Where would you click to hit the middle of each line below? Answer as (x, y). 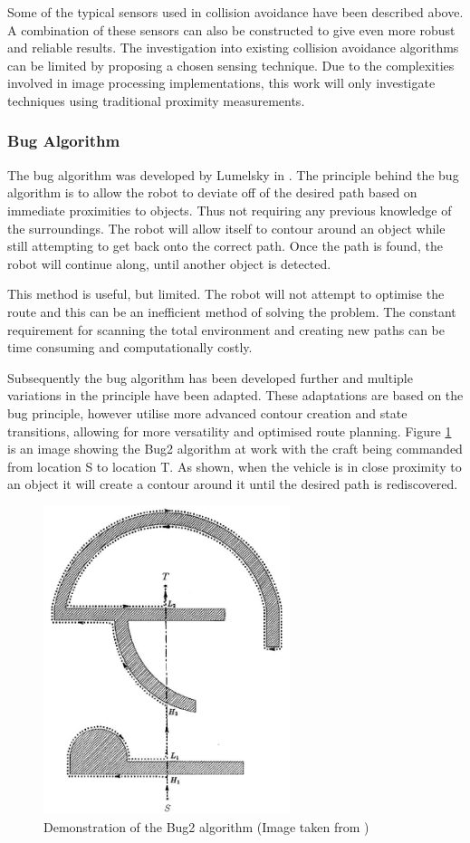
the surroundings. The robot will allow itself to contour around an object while (226, 228)
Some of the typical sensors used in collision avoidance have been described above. (235, 12)
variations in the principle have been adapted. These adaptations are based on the (235, 395)
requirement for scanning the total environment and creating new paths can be (226, 329)
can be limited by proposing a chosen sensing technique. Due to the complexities (231, 65)
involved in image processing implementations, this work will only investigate (221, 83)
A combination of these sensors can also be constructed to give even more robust (231, 29)
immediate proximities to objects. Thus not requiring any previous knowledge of (230, 210)
